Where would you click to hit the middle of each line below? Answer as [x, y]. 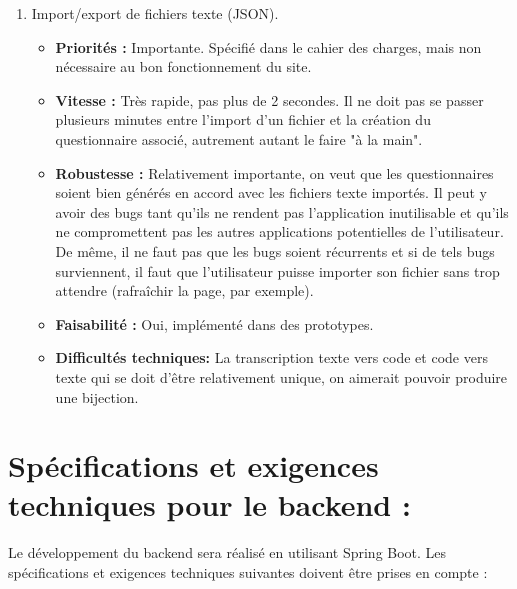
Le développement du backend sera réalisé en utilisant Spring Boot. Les [227, 552]
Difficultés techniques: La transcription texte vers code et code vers [271, 357]
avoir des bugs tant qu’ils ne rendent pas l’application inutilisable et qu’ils [282, 211]
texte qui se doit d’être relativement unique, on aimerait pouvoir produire [281, 376]
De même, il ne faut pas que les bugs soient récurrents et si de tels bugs [275, 250]
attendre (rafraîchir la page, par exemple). [184, 290]
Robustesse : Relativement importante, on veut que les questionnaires [274, 172]
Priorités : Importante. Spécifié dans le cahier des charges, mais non [268, 46]
